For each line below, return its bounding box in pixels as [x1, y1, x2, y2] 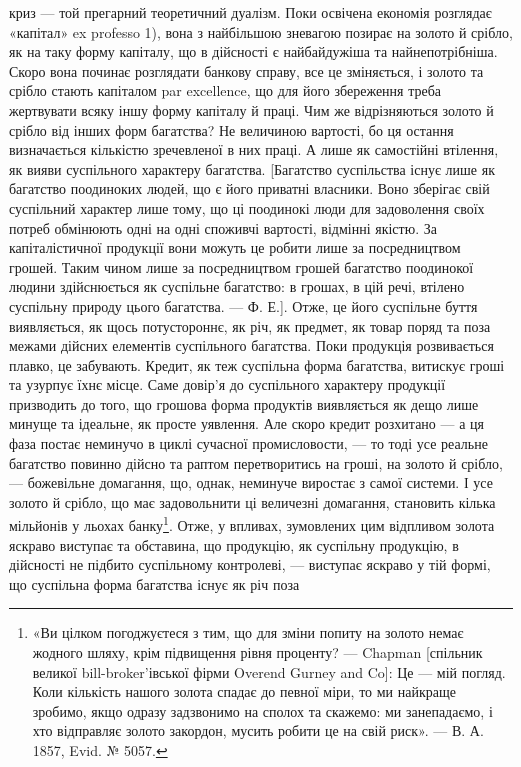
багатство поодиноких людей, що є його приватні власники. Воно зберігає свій [9, 178, 490, 199]
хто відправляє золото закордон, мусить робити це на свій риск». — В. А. [32, 720, 484, 741]
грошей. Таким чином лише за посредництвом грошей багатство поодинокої [9, 256, 474, 277]
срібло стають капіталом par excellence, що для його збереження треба [9, 80, 442, 101]
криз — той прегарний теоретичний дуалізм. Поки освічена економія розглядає [9, 2, 492, 22]
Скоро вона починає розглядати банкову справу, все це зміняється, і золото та [9, 60, 484, 81]
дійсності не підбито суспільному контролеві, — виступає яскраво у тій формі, [9, 554, 491, 575]
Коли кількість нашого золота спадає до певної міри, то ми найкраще [32, 681, 456, 702]
